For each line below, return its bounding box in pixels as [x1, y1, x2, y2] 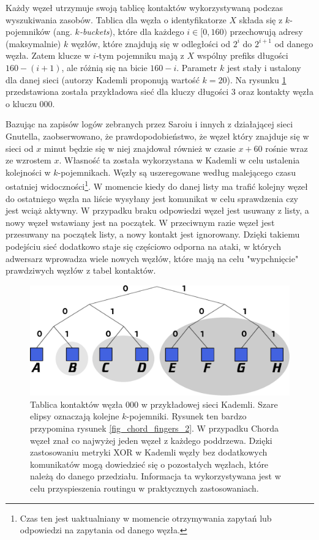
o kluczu [6, 97, 37, 110]
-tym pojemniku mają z [96, 49, 184, 62]
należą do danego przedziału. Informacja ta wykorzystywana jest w [30, 470, 281, 482]
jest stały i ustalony [227, 61, 301, 73]
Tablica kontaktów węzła [30, 397, 123, 410]
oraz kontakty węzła [238, 85, 313, 98]
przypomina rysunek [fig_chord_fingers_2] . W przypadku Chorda [30, 422, 279, 435]
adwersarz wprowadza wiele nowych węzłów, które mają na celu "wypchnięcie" [6, 252, 299, 264]
